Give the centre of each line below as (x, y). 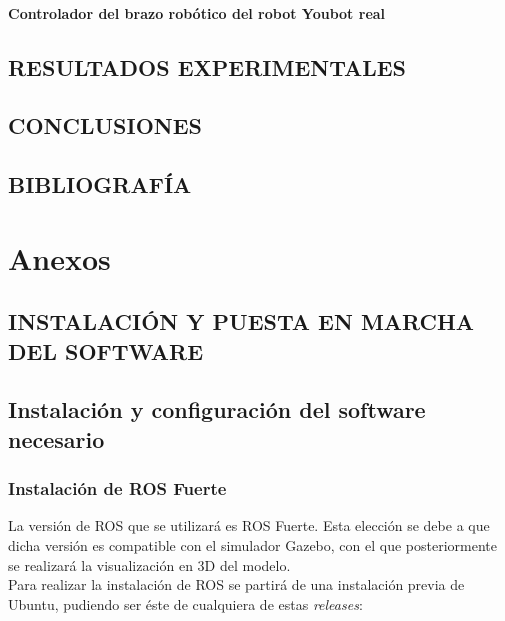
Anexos (59, 257)
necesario (56, 438)
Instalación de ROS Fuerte (117, 488)
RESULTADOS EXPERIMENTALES (207, 66)
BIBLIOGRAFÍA (100, 184)
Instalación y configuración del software (217, 409)
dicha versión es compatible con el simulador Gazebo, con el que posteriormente (252, 545)
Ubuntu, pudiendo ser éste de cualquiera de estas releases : (185, 603)
